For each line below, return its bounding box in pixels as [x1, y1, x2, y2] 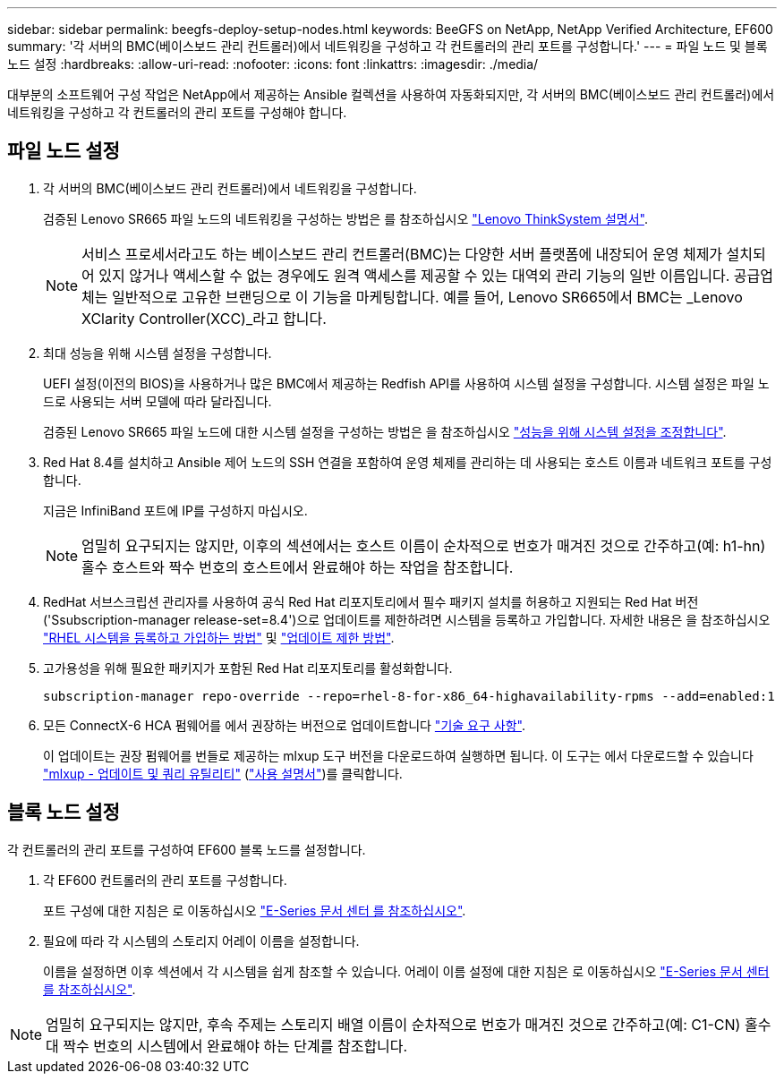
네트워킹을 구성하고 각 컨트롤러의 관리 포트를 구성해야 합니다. [7, 105, 347, 120]
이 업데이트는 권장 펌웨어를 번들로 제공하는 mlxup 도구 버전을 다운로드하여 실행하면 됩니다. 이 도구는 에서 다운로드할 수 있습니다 [43, 747, 754, 763]
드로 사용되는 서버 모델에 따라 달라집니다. [43, 393, 272, 409]
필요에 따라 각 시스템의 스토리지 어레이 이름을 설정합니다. [43, 932, 360, 949]
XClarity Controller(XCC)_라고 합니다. [81, 309, 327, 328]
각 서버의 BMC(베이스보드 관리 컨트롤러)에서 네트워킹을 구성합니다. [43, 180, 417, 196]
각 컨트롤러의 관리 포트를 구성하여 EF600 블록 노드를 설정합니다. [7, 841, 366, 857]
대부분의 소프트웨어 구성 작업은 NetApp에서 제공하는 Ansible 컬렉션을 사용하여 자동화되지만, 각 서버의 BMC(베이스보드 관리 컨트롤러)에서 [7, 87, 775, 102]
